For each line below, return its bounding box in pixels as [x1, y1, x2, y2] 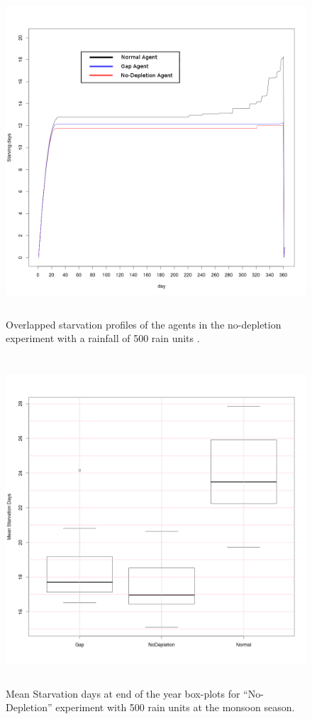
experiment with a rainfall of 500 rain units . [6, 331, 200, 346]
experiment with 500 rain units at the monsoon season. [55, 700, 295, 715]
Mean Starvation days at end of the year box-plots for [6, 686, 240, 701]
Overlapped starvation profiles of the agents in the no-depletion [6, 316, 282, 331]
